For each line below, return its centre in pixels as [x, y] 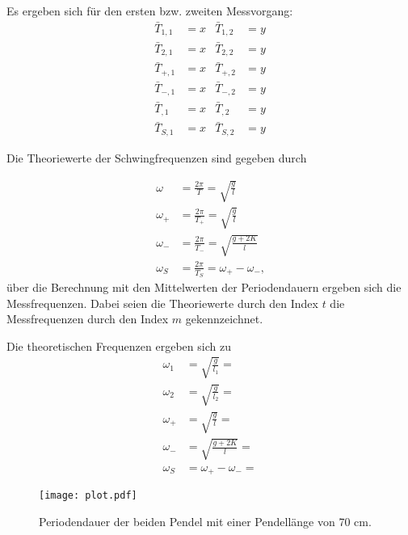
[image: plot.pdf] [88, 496]
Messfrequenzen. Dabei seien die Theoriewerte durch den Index [162, 303]
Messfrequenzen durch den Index [88, 319]
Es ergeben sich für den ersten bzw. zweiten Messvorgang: [150, 11]
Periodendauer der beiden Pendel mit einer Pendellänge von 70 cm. [205, 521]
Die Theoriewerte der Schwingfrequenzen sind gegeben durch [157, 157]
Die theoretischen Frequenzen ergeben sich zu [119, 345]
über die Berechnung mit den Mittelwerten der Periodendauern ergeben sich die [204, 286]
